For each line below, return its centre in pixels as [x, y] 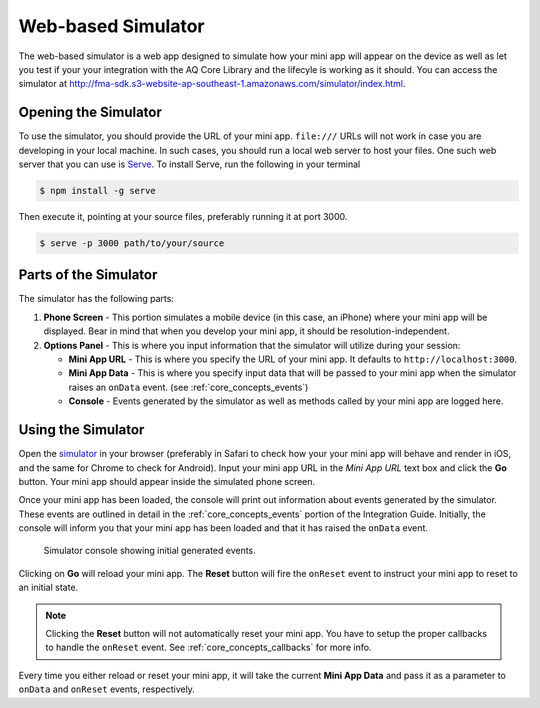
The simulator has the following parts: [96, 299]
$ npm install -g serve [98, 190]
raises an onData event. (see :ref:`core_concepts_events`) [188, 387]
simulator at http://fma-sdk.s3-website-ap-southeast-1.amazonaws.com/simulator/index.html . [212, 84]
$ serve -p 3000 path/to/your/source [132, 243]
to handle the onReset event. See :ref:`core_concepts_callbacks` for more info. [208, 647]
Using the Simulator [81, 430]
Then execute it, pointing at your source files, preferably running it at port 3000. [183, 216]
